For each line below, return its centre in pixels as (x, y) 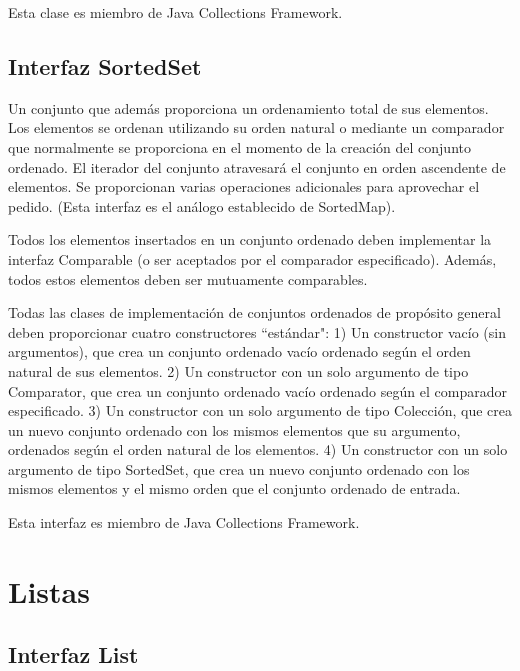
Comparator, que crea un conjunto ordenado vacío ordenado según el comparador (257, 390)
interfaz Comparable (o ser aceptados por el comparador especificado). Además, (252, 258)
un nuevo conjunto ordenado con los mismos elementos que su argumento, (234, 429)
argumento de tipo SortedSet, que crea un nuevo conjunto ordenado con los (239, 468)
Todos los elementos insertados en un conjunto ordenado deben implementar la (250, 239)
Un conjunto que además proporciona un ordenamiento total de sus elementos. (248, 107)
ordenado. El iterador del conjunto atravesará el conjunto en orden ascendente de (257, 166)
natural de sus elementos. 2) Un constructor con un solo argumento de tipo (238, 370)
